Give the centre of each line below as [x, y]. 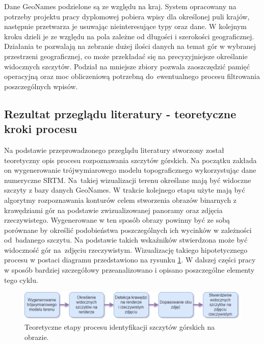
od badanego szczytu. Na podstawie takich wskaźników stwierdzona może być [126, 240]
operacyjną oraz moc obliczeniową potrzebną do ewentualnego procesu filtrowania [132, 76]
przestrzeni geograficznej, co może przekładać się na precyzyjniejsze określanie [126, 56]
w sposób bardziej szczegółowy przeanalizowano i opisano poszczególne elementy [129, 270]
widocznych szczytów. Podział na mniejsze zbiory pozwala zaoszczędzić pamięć [127, 66]
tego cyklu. [21, 280]
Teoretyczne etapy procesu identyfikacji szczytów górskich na [120, 327]
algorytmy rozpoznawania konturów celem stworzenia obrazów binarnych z [121, 200]
